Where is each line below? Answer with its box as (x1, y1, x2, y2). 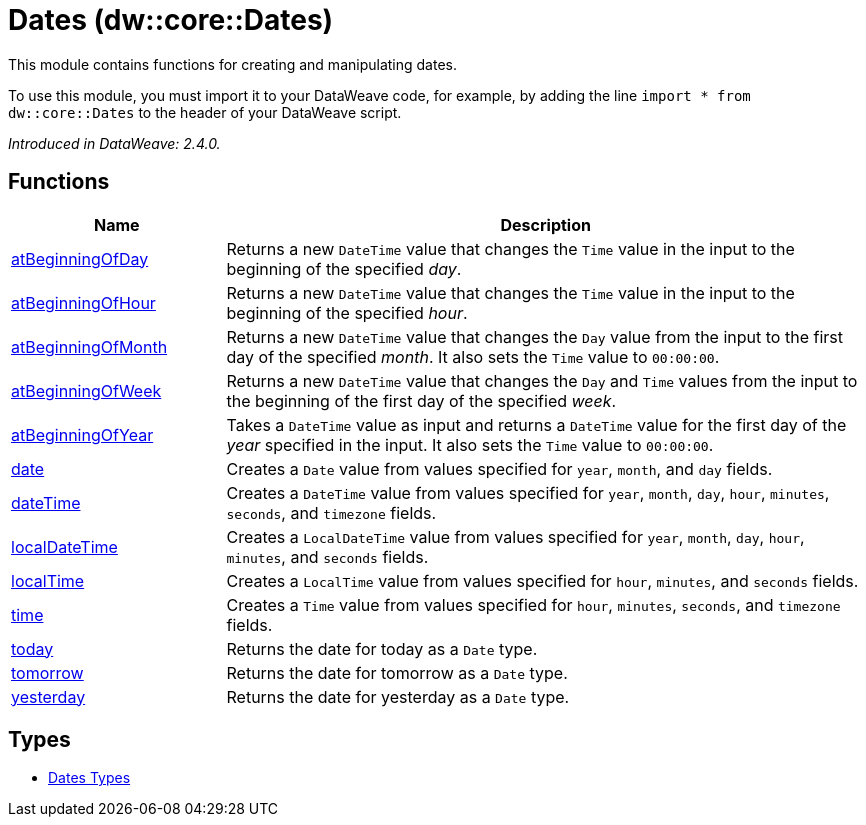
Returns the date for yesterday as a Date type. (226, 686, 570, 707)
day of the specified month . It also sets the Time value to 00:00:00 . (226, 346, 720, 367)
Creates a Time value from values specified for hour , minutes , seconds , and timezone (226, 594, 841, 615)
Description (500, 214, 591, 235)
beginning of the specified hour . (226, 302, 468, 323)
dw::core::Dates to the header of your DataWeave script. (8, 103, 402, 121)
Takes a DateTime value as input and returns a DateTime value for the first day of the (226, 414, 847, 435)
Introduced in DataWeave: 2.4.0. (8, 134, 221, 152)
